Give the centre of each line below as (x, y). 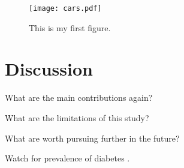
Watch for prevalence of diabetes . (67, 158)
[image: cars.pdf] (65, 8)
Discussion (49, 69)
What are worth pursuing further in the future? (92, 138)
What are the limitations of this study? (77, 117)
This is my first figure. (70, 27)
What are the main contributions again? (79, 97)
